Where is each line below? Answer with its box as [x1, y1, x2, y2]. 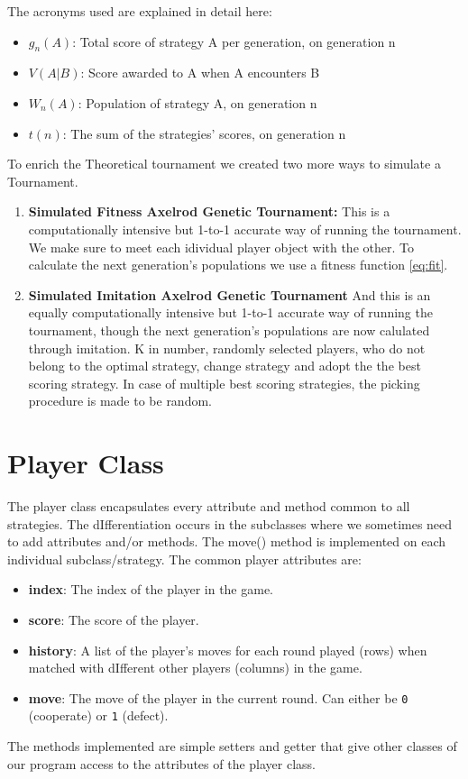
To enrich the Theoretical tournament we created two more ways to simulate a [7, 154, 441, 173]
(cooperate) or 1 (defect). [28, 706, 169, 725]
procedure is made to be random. [28, 391, 212, 410]
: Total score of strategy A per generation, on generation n [72, 32, 396, 50]
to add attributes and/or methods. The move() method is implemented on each [7, 532, 446, 551]
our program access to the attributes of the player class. [7, 754, 316, 773]
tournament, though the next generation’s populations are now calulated [28, 320, 430, 339]
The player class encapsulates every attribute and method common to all [7, 497, 410, 516]
